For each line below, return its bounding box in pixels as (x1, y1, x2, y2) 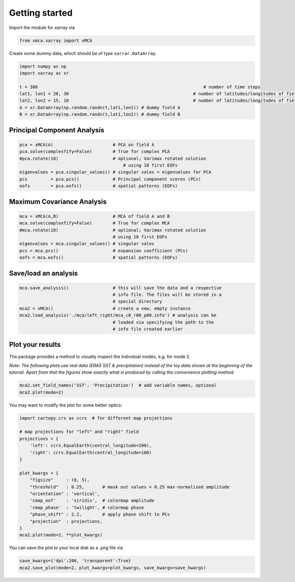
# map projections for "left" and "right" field (19, 429, 139, 435)
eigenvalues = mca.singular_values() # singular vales (19, 241, 154, 247)
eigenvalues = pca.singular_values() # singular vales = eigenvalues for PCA (19, 170, 211, 175)
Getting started (9, 7, 73, 18)
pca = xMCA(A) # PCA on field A (19, 142, 154, 147)
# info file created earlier (113, 326, 183, 332)
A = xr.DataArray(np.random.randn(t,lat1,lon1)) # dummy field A (19, 105, 180, 110)
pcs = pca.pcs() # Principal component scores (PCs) (19, 176, 201, 182)
